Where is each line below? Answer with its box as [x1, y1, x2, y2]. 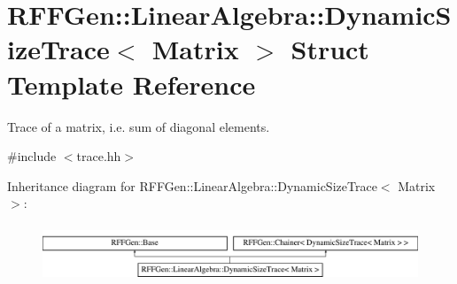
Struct [290, 31, 369, 67]
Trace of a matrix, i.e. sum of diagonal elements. [7, 117, 270, 135]
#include [7, 147, 57, 165]
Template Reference [7, 65, 256, 102]
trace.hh [76, 147, 121, 165]
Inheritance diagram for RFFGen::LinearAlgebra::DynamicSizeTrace [7, 176, 377, 195]
